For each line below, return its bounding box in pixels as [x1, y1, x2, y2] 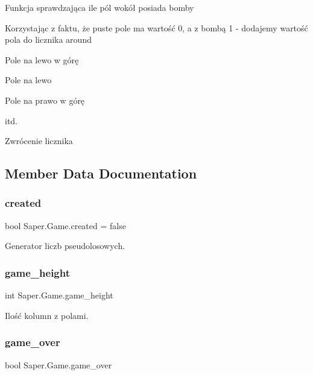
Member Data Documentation [5, 164, 197, 183]
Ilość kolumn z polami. [5, 309, 89, 321]
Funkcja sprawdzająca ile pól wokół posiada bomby [5, 1, 194, 13]
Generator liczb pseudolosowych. [5, 239, 125, 252]
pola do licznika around [5, 33, 92, 46]
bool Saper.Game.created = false [5, 219, 126, 232]
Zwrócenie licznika [5, 134, 73, 147]
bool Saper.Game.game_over [5, 358, 112, 371]
